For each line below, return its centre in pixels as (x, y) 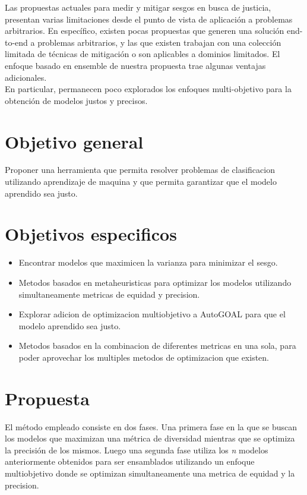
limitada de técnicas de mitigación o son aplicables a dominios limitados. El (143, 54)
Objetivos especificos (91, 234)
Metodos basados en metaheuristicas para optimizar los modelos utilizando (155, 282)
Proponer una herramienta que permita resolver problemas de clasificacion (140, 170)
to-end (16, 42)
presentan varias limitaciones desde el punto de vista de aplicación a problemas (149, 19)
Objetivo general (74, 141)
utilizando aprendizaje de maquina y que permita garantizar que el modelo (141, 182)
